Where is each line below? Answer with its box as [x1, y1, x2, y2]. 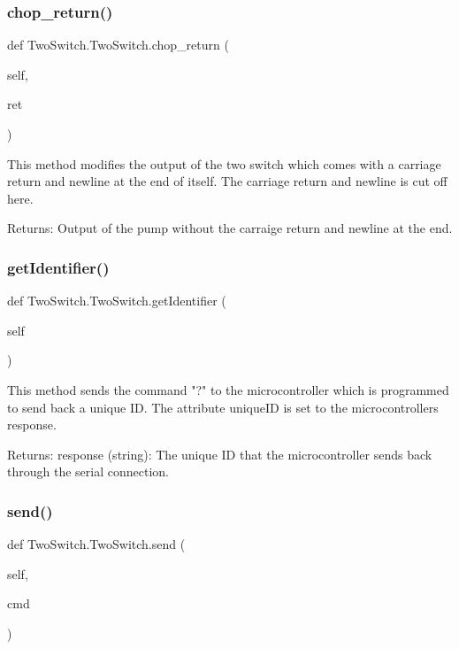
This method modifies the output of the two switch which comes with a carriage [7, 154, 441, 173]
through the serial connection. [7, 462, 169, 481]
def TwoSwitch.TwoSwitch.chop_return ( [7, 35, 229, 54]
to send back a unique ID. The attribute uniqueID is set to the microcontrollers [7, 398, 439, 416]
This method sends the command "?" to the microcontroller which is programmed [7, 380, 449, 398]
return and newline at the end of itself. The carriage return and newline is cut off [7, 172, 448, 190]
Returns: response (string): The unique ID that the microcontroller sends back [7, 444, 432, 463]
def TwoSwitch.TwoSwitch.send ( [7, 535, 186, 553]
